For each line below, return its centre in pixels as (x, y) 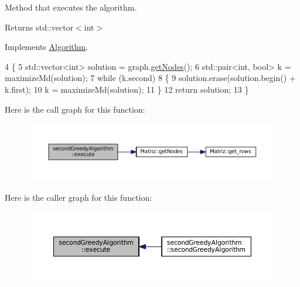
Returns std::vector (39, 27)
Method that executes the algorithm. (71, 7)
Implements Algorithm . (47, 47)
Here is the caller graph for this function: (79, 197)
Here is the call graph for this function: (75, 109)
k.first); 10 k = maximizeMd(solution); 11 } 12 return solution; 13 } (127, 89)
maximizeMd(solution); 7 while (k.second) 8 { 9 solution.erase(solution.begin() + (150, 78)
